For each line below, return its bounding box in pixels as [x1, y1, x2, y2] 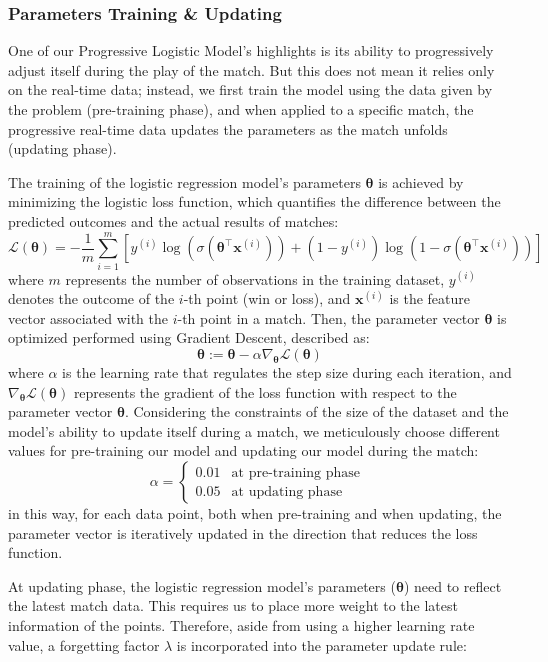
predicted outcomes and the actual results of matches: [8, 210, 339, 231]
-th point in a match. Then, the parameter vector [177, 307, 480, 328]
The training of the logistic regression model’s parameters [8, 171, 361, 192]
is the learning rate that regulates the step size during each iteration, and [62, 362, 512, 383]
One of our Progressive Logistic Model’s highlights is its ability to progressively [8, 40, 494, 61]
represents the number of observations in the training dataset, [65, 268, 445, 289]
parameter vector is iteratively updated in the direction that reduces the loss [8, 522, 478, 543]
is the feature [389, 288, 471, 309]
